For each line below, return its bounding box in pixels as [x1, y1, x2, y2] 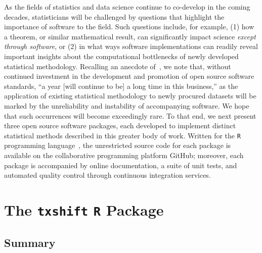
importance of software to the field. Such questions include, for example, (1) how [4, 21, 254, 32]
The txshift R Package [4, 199, 164, 220]
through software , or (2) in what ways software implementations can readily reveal [4, 41, 258, 52]
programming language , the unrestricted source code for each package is [4, 140, 231, 150]
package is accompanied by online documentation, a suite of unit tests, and [4, 160, 237, 170]
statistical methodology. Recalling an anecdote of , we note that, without [4, 61, 231, 71]
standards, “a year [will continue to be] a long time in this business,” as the [4, 80, 238, 91]
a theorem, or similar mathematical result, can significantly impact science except [4, 31, 256, 41]
